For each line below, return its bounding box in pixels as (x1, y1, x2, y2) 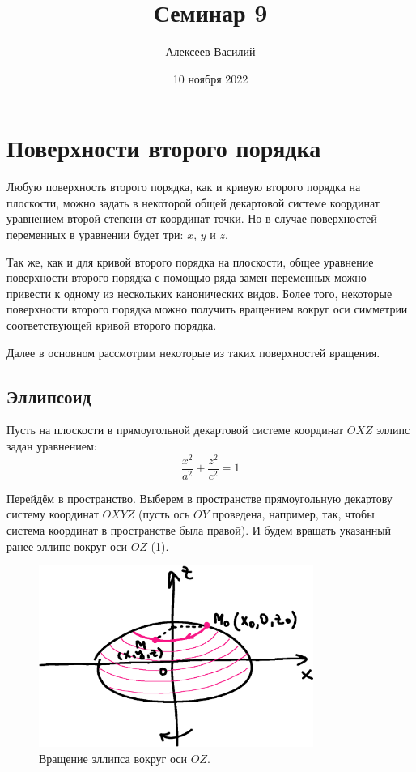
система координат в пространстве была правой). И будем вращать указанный (6, 521, 392, 538)
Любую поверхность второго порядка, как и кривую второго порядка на (6, 178, 361, 195)
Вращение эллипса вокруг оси (39, 749, 187, 766)
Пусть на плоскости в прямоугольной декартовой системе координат (6, 421, 344, 438)
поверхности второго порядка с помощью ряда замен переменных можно (6, 269, 367, 286)
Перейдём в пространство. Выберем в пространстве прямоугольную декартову (6, 489, 393, 506)
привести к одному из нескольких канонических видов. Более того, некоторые (6, 284, 393, 301)
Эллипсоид (6, 383, 91, 408)
